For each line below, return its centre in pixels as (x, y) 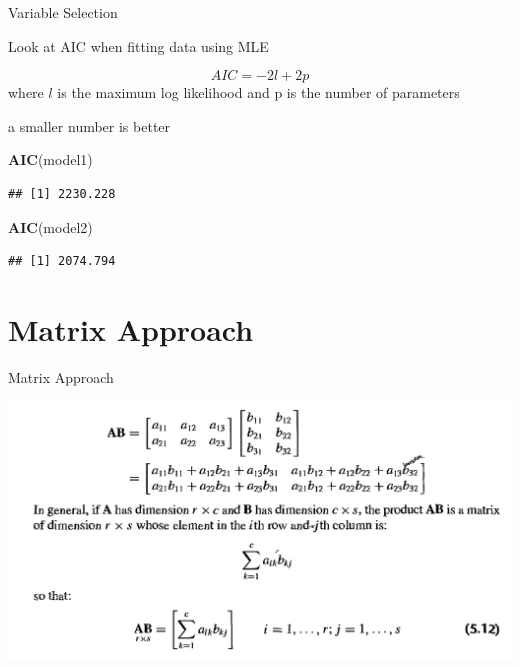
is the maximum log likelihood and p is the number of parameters (258, 92)
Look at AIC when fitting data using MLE (138, 45)
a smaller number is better (89, 125)
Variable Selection (63, 12)
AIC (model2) (50, 226)
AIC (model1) (50, 159)
